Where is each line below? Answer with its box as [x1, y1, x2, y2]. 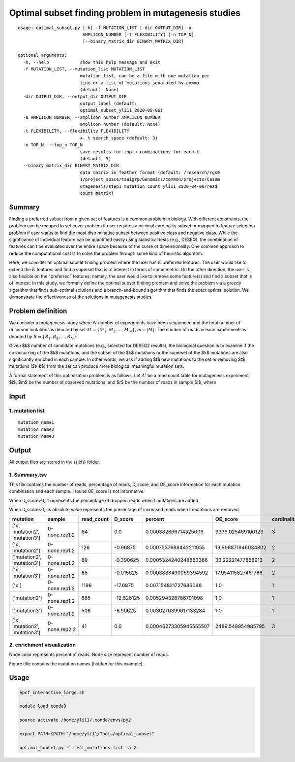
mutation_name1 [18, 419, 55, 425]
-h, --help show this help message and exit [23, 59, 161, 65]
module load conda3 [19, 703, 66, 709]
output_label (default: [80, 101, 137, 106]
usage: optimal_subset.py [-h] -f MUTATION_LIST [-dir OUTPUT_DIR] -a [18, 25, 192, 31]
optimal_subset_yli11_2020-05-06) [80, 107, 163, 113]
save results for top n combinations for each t [80, 149, 200, 155]
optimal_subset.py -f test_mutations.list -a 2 [19, 745, 136, 750]
